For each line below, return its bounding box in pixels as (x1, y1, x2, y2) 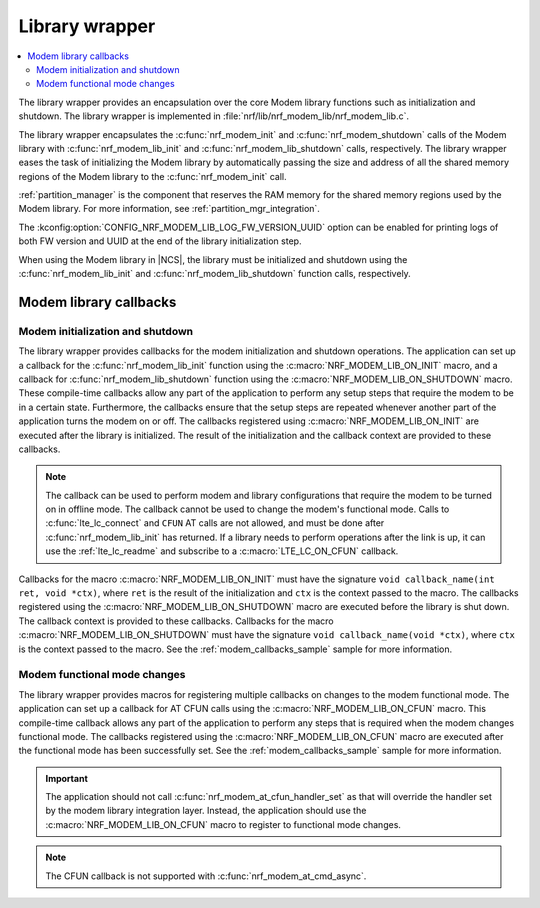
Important (45, 772, 89, 784)
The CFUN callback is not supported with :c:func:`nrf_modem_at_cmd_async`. (45, 870, 367, 882)
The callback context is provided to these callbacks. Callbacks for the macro (18, 615, 334, 627)
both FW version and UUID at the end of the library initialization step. (18, 235, 302, 247)
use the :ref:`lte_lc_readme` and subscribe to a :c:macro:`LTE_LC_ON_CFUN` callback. (45, 545, 399, 557)
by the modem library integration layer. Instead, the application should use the (45, 805, 367, 817)
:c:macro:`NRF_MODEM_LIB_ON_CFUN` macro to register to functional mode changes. (45, 818, 402, 830)
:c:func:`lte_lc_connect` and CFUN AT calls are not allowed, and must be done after (45, 517, 385, 529)
